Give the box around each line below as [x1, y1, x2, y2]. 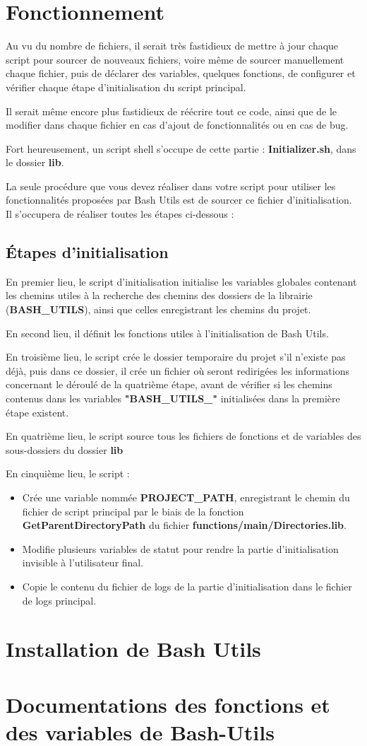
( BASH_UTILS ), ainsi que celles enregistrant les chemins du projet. [6, 302, 311, 317]
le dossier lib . [6, 155, 64, 170]
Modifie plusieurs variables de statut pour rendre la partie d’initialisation [22, 541, 339, 556]
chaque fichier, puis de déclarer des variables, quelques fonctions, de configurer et [6, 66, 356, 81]
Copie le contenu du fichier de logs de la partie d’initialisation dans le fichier [22, 578, 352, 593]
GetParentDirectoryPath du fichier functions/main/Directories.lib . [22, 518, 347, 532]
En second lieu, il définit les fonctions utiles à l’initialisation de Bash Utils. [6, 325, 329, 340]
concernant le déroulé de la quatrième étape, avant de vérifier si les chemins [6, 377, 332, 392]
